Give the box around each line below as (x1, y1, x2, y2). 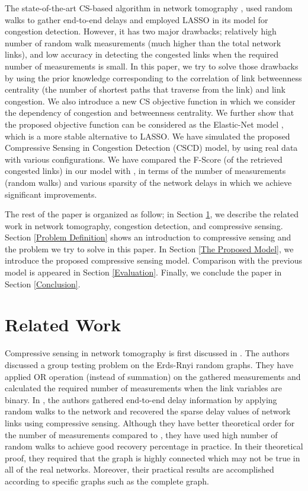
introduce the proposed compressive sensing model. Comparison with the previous (5, 254, 303, 267)
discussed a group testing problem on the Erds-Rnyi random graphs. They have (5, 358, 294, 370)
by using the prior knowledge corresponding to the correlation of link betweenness (5, 71, 302, 84)
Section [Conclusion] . (5, 277, 81, 290)
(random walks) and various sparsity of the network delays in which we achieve (5, 176, 292, 188)
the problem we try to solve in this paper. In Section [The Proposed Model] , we (5, 242, 294, 255)
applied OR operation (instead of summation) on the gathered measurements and (5, 370, 301, 382)
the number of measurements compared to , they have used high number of (5, 428, 278, 441)
